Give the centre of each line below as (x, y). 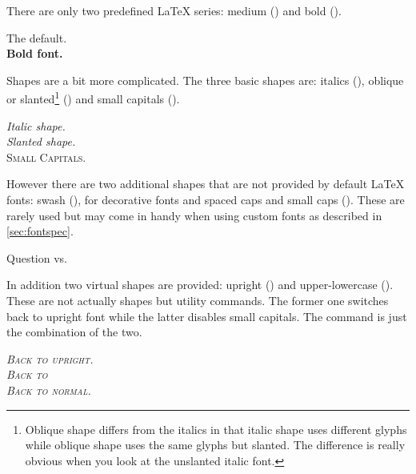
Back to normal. (49, 390)
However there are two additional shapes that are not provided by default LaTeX (206, 184)
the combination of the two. (74, 332)
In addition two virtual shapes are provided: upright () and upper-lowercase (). (200, 285)
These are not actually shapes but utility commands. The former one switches (198, 300)
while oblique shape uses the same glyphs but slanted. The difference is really (215, 445)
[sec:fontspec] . (40, 231)
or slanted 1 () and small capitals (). (93, 98)
